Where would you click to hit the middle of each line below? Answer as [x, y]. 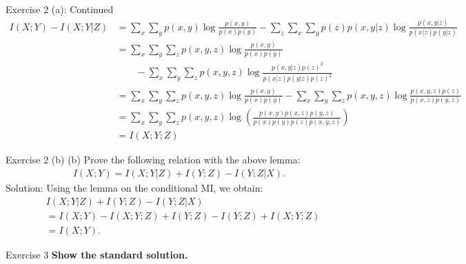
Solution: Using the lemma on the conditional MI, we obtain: [134, 187]
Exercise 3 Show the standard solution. [97, 254]
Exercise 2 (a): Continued [60, 9]
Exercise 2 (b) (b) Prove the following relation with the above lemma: [153, 160]
